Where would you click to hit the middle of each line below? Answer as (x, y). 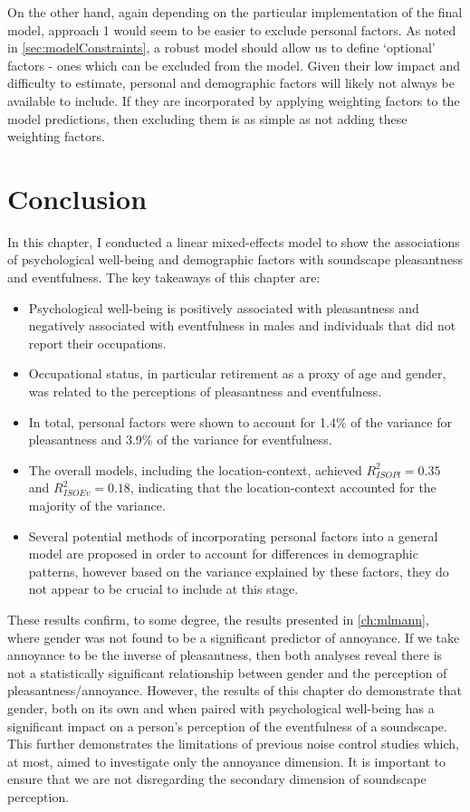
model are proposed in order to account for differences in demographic (223, 554)
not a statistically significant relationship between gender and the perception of (227, 672)
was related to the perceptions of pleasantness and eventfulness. (205, 392)
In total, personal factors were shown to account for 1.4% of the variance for (240, 421)
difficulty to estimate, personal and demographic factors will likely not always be (231, 83)
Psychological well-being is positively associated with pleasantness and (224, 307)
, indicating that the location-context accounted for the (283, 487)
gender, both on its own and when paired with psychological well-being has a (221, 707)
